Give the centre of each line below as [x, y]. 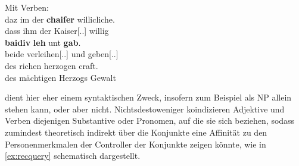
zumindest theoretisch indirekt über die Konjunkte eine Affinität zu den [136, 132]
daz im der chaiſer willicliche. [60, 19]
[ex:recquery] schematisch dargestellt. [73, 156]
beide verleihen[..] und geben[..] [62, 54]
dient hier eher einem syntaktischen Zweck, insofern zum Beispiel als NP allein [148, 97]
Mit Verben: [27, 7]
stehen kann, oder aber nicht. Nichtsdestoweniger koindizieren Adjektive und [145, 109]
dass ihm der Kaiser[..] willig [57, 31]
